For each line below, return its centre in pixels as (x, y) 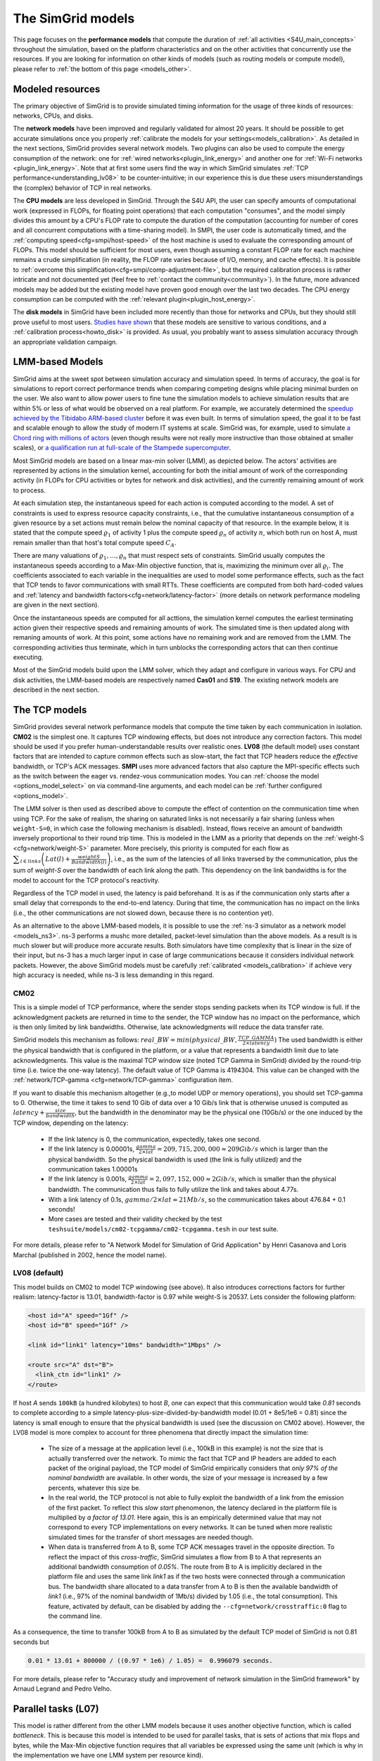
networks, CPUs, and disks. (53, 116)
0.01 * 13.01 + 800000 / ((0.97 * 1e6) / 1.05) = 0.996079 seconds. (150, 1660)
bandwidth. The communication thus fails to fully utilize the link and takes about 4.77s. (173, 1190)
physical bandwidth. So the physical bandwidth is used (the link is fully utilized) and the (175, 1159)
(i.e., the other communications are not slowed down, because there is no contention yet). (144, 913)
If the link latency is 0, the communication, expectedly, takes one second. (154, 1139)
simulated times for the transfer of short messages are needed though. (151, 1537)
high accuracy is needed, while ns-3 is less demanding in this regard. (114, 975)
